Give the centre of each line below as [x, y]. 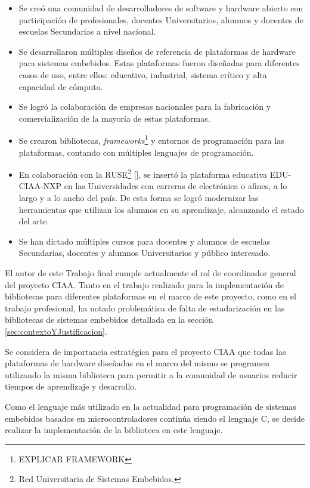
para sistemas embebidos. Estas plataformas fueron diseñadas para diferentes [159, 63]
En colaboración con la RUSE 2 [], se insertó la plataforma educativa [143, 173]
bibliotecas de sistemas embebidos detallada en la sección [109, 319]
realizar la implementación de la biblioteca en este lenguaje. [114, 430]
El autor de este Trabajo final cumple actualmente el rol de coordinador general [151, 273]
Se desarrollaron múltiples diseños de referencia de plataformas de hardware [157, 51]
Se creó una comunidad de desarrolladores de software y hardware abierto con [161, 8]
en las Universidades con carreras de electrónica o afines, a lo [176, 186]
